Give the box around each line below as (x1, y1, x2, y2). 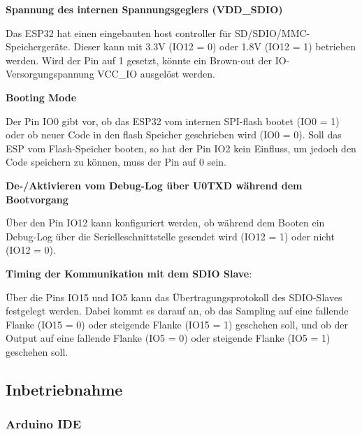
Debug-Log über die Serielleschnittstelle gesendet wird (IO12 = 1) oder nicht (6, 229, 335, 243)
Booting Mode (6, 89, 77, 104)
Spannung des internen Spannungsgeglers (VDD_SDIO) (6, 2, 283, 16)
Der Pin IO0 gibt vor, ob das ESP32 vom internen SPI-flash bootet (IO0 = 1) (6, 113, 340, 128)
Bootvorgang (6, 191, 68, 206)
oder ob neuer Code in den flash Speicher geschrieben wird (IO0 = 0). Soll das (6, 127, 342, 142)
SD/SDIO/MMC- (234, 25, 310, 40)
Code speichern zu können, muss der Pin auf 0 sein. (6, 154, 226, 169)
